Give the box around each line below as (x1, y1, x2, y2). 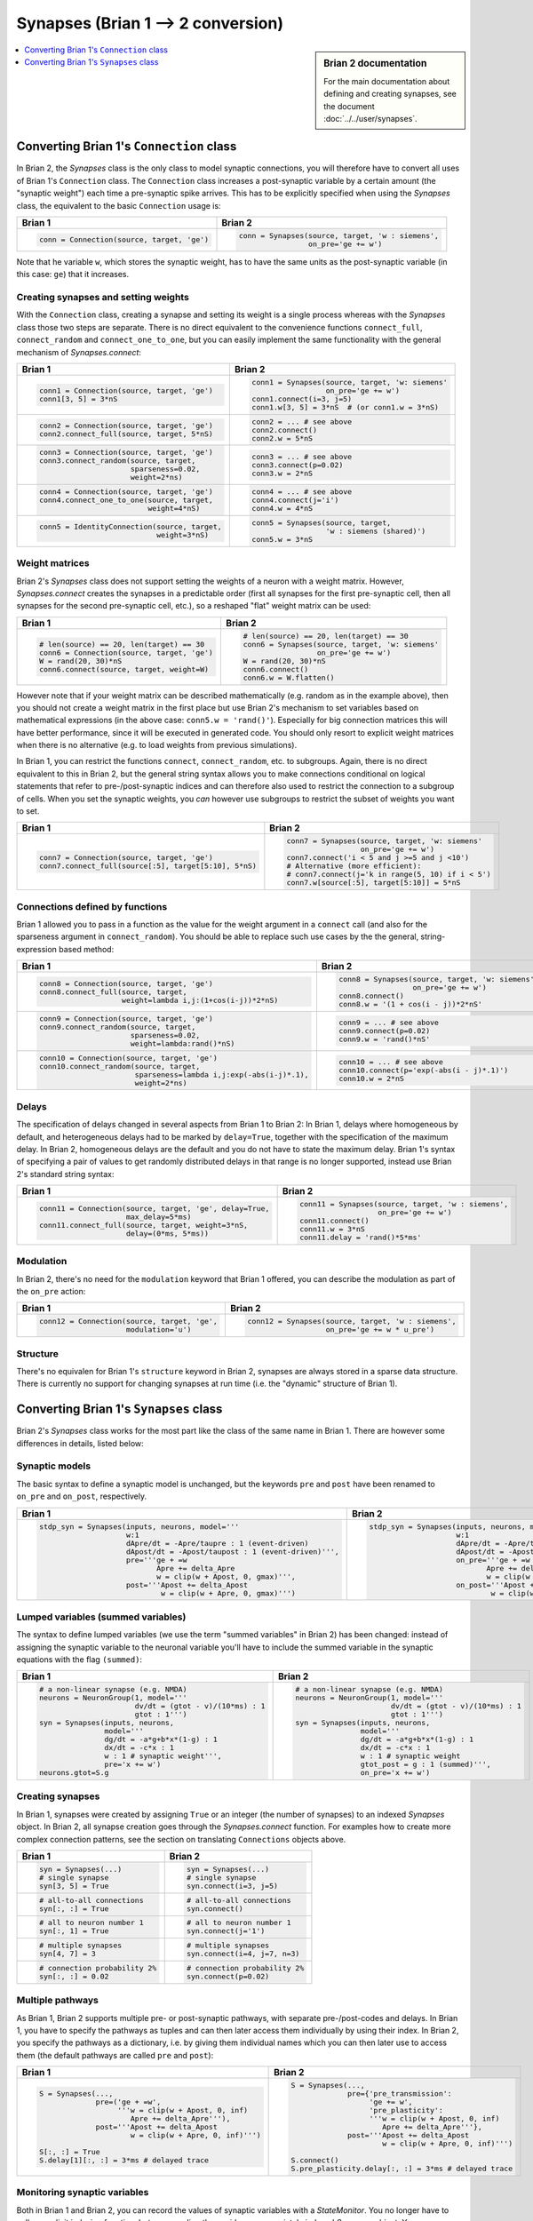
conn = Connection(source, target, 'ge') (38, 235, 209, 244)
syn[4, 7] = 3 (38, 1949, 97, 1959)
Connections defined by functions (16, 900, 168, 912)
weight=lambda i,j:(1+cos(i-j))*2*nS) (121, 995, 279, 1005)
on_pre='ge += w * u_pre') (325, 1325, 435, 1334)
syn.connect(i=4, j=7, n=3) (187, 1949, 300, 1959)
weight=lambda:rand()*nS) (130, 1039, 235, 1048)
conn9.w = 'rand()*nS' (338, 1035, 431, 1044)
